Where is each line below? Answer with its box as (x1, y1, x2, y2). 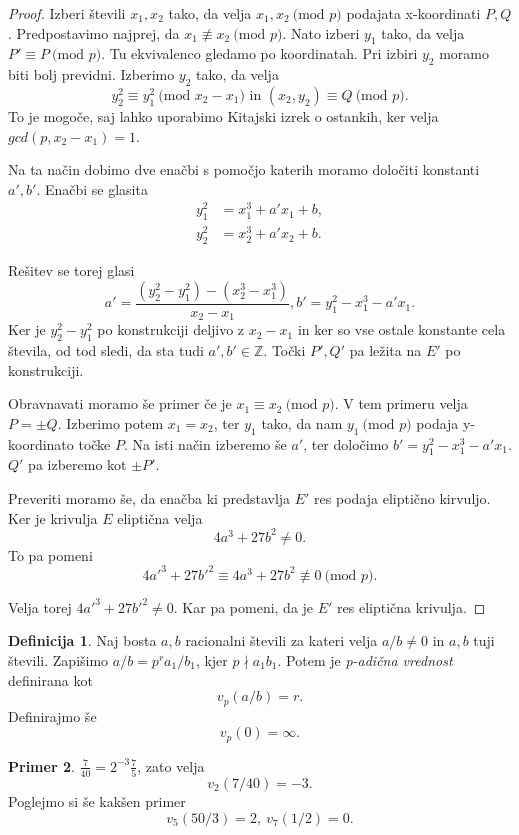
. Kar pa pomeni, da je (173, 596, 314, 617)
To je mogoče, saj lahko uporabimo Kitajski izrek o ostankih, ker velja (8, 105, 439, 126)
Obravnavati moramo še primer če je (8, 393, 232, 414)
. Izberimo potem (57, 412, 164, 433)
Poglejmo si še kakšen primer (8, 790, 186, 811)
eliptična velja (117, 507, 203, 528)
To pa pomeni (8, 544, 93, 565)
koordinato (8, 433, 74, 454)
